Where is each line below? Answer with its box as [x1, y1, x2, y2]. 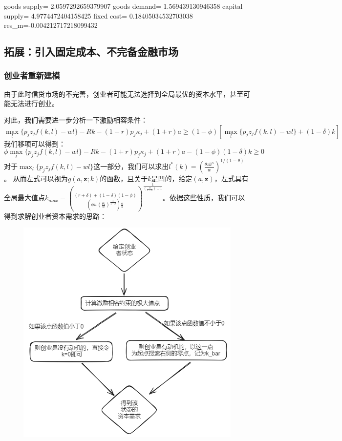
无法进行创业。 [10, 98, 59, 108]
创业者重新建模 [4, 69, 60, 82]
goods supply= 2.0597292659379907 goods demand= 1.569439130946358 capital [4, 1, 243, 11]
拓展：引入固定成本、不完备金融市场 [4, 44, 178, 59]
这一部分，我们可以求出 [93, 161, 169, 171]
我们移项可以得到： [4, 138, 65, 148]
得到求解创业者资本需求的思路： [4, 210, 107, 221]
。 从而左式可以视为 [4, 173, 68, 183]
